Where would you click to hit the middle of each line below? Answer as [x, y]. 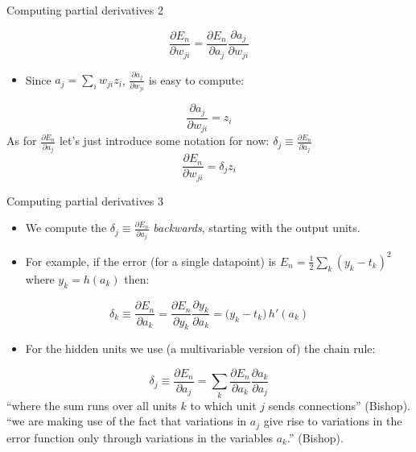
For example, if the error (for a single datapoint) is [151, 261]
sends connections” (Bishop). [339, 405]
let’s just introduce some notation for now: [164, 141]
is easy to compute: [197, 79]
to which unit [223, 405]
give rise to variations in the [333, 421]
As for [22, 141]
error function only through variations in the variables [140, 437]
